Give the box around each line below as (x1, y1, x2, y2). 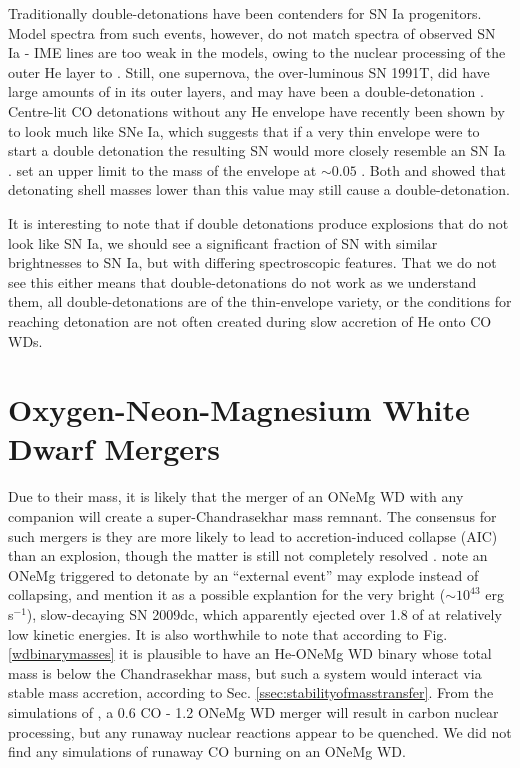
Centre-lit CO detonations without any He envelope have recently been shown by (8, 100, 505, 121)
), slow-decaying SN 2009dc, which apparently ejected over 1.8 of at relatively (26, 603, 502, 624)
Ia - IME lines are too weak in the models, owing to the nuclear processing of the (8, 42, 506, 63)
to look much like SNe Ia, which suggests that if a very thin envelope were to (8, 120, 480, 141)
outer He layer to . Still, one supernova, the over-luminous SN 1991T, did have (8, 61, 490, 82)
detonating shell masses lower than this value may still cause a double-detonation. (8, 179, 510, 200)
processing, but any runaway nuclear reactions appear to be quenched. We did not (8, 721, 512, 742)
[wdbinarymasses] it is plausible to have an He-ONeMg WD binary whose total (8, 643, 492, 664)
